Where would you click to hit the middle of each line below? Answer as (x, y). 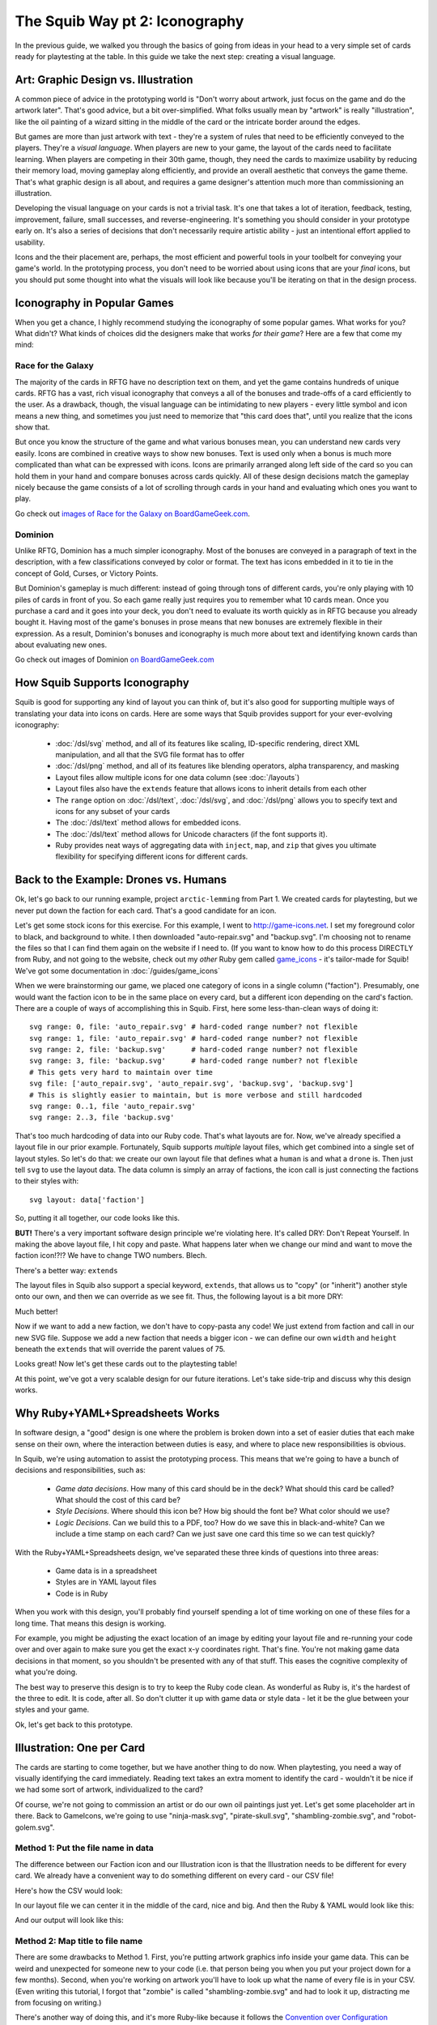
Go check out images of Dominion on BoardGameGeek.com (115, 659)
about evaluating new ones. (61, 645)
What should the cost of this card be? (118, 1500)
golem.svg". (35, 1827)
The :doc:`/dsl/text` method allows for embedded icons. (148, 823)
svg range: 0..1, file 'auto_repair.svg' (112, 1106)
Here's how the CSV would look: (69, 1891)
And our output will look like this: (70, 1921)
